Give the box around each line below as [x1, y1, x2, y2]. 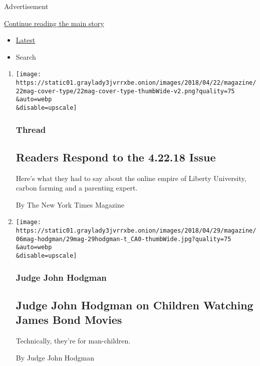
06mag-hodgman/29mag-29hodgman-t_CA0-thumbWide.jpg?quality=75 [16, 235, 231, 243]
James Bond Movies [16, 312, 122, 327]
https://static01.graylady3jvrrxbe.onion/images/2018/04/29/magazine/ [16, 227, 256, 235]
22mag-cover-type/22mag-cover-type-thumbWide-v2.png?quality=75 [16, 87, 235, 95]
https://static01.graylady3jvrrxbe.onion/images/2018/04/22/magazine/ [16, 79, 256, 87]
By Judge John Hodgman [16, 352, 94, 362]
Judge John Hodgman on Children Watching [16, 297, 253, 312]
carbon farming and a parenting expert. [16, 182, 138, 193]
